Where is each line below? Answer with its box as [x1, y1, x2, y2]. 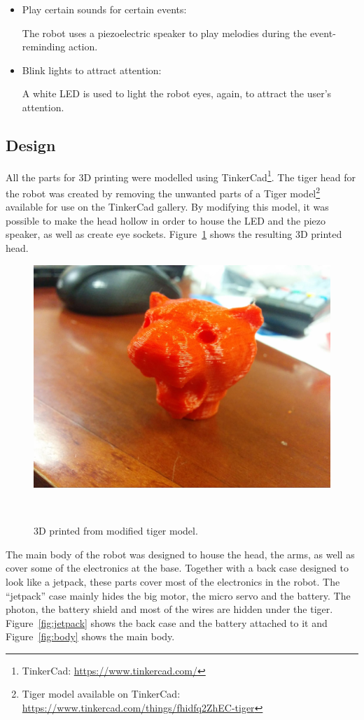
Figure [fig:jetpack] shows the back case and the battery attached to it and [6, 615, 328, 630]
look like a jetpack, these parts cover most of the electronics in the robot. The [6, 574, 340, 588]
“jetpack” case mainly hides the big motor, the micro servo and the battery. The [6, 588, 351, 602]
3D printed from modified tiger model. [34, 523, 198, 538]
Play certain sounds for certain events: [22, 2, 187, 16]
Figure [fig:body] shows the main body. [6, 629, 175, 644]
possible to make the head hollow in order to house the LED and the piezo [6, 213, 326, 227]
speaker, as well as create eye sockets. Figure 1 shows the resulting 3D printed [6, 227, 342, 241]
